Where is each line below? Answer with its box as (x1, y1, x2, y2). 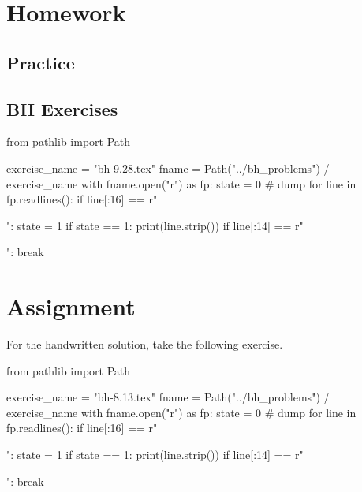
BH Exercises (6, 96, 118, 121)
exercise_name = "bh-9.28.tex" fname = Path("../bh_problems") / (6, 159, 330, 176)
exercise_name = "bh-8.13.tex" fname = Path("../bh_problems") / (6, 389, 330, 405)
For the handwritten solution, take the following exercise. (6, 336, 283, 352)
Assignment (6, 290, 136, 322)
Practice (6, 50, 75, 74)
